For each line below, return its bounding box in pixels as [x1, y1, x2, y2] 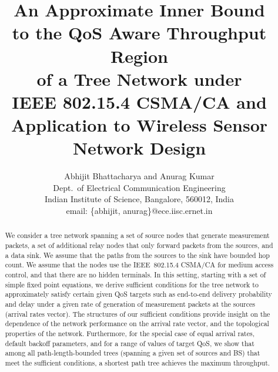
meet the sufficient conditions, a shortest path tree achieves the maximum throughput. [5, 357, 270, 367]
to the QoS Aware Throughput [12, 21, 267, 45]
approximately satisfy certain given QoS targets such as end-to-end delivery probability [5, 289, 272, 299]
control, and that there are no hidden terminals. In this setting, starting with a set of [5, 270, 266, 280]
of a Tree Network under [36, 66, 242, 91]
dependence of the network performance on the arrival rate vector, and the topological [5, 319, 269, 329]
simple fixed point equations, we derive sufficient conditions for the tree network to [5, 279, 259, 289]
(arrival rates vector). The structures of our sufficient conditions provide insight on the [5, 309, 270, 319]
